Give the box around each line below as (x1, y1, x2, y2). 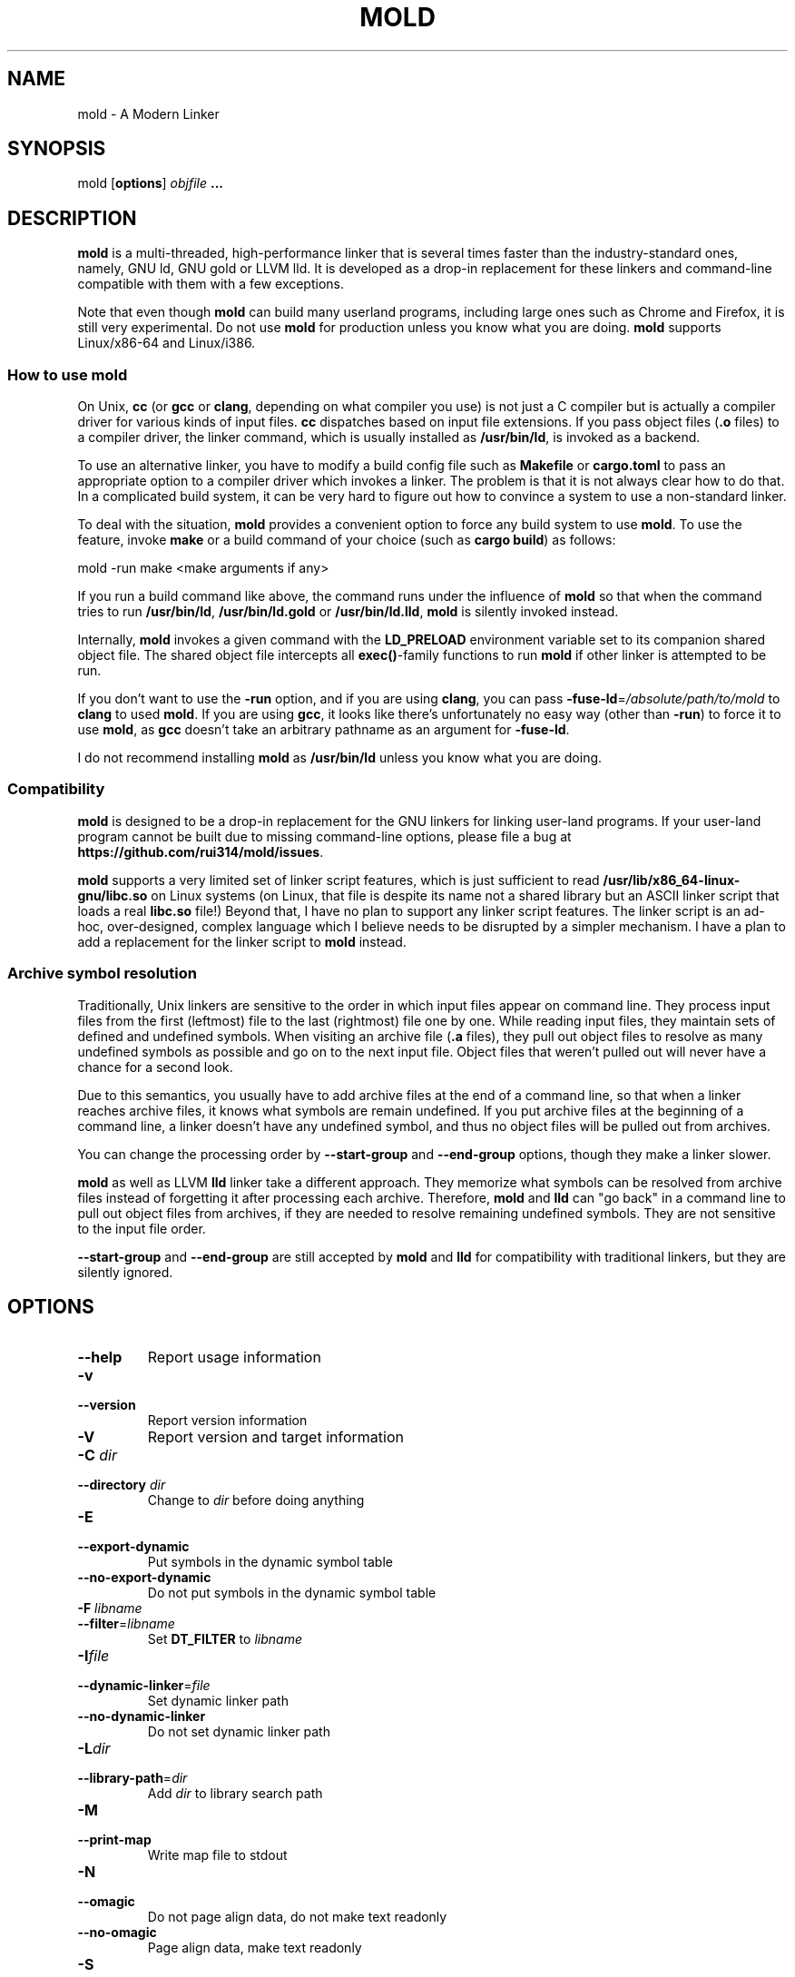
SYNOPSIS (7, 137, 106, 161)
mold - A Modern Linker (77, 105, 220, 122)
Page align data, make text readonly (147, 1940, 362, 1956)
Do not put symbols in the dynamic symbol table (147, 1585, 437, 1601)
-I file (77, 1647, 110, 1666)
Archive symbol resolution (7, 964, 197, 983)
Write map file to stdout (147, 1847, 288, 1864)
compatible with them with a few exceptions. (77, 276, 345, 292)
